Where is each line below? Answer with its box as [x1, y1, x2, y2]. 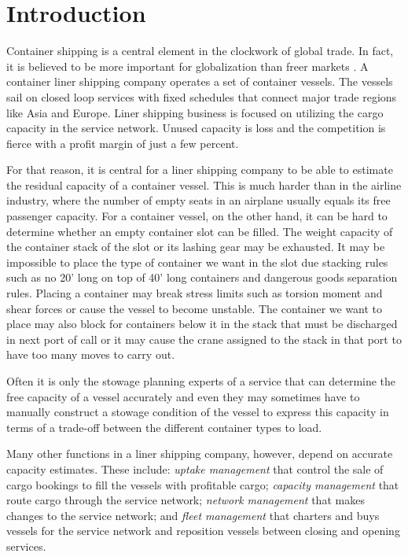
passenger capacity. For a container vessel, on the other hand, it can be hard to [6, 208, 388, 224]
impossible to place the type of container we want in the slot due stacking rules [6, 253, 388, 270]
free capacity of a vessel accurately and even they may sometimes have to [6, 388, 360, 404]
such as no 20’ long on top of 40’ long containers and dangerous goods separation [6, 269, 398, 286]
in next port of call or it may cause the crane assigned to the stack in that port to [6, 330, 402, 347]
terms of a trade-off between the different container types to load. [6, 419, 322, 435]
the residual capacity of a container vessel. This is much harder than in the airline [6, 176, 402, 193]
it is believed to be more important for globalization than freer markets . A [6, 57, 369, 74]
